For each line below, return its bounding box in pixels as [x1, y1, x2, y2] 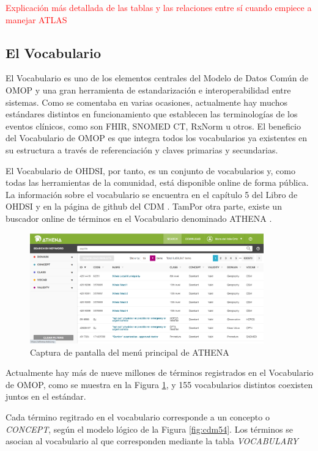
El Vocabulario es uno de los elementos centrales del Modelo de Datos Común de [6, 71, 309, 84]
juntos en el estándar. [6, 390, 86, 403]
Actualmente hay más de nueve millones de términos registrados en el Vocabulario [6, 366, 314, 379]
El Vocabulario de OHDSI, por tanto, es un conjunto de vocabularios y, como [6, 164, 295, 177]
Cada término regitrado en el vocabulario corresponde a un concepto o [6, 411, 270, 424]
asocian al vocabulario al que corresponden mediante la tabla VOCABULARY [6, 435, 298, 447]
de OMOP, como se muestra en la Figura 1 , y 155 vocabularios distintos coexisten [6, 378, 313, 391]
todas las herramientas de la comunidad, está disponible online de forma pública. [6, 176, 309, 189]
